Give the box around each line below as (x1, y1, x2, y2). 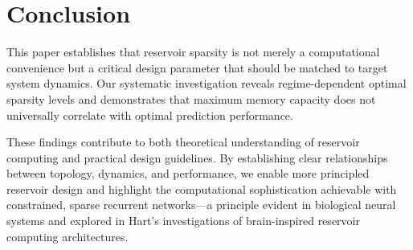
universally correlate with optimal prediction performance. (6, 106, 293, 123)
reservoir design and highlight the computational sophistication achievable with (6, 180, 397, 197)
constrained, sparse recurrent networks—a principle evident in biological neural (6, 196, 396, 213)
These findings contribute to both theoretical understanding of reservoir (6, 133, 360, 150)
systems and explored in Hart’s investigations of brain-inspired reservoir (6, 212, 360, 229)
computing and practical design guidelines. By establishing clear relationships (6, 149, 388, 166)
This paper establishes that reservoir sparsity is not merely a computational (6, 43, 380, 60)
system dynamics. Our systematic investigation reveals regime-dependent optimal (6, 75, 407, 92)
